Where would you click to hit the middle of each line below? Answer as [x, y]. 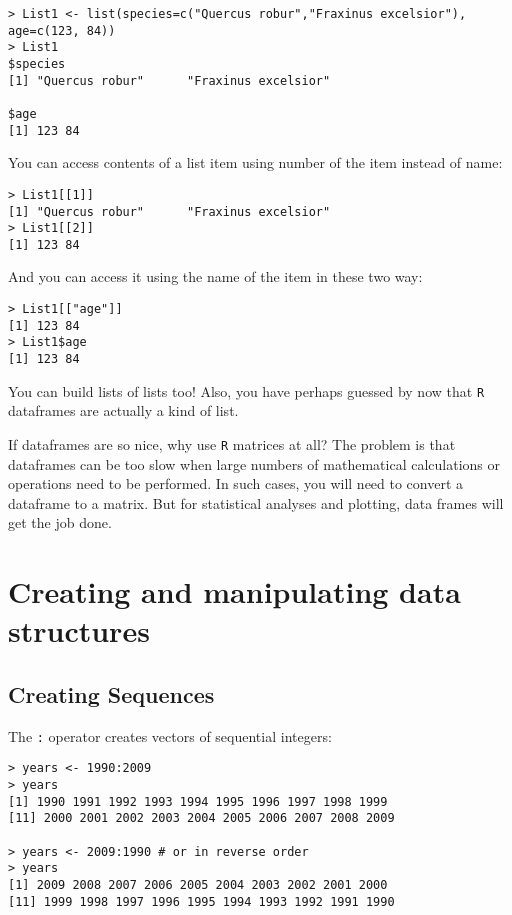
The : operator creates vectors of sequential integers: [170, 735]
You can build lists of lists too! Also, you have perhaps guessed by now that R [246, 390]
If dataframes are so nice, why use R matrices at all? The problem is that [232, 443]
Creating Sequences [111, 693]
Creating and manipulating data [234, 591]
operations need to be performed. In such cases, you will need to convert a [236, 483]
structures [79, 630]
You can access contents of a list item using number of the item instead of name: [255, 162]
